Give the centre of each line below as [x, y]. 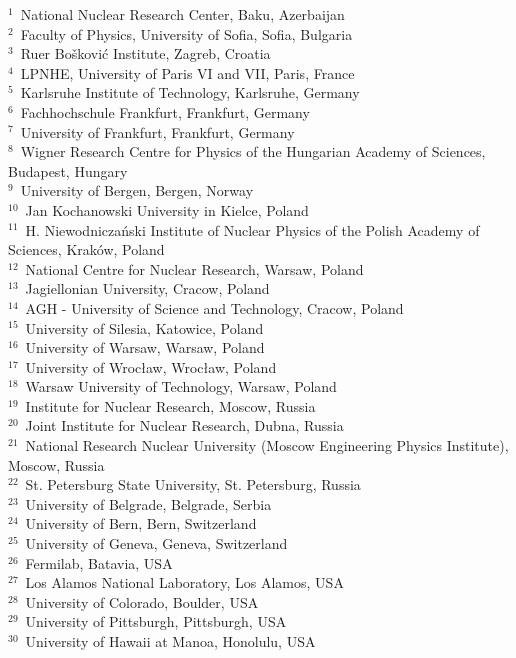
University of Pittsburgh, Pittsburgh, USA [156, 621]
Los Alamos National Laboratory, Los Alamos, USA [184, 582]
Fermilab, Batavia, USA [99, 562]
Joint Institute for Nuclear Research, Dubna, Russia [184, 425]
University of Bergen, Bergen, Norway [137, 190]
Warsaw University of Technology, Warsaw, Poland [181, 386]
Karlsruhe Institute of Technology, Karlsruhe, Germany [190, 92]
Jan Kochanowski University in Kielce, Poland [167, 209]
